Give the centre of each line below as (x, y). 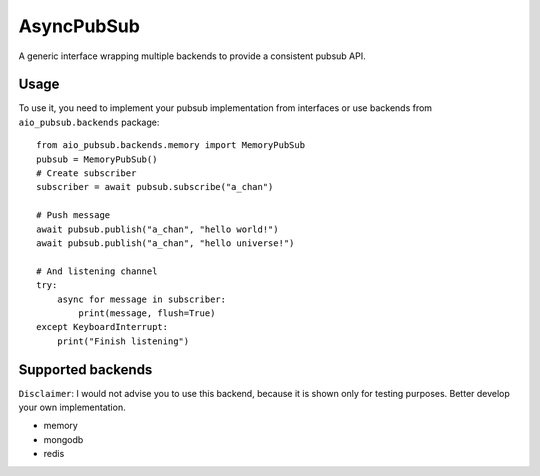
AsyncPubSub (79, 26)
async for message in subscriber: (141, 299)
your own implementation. (72, 407)
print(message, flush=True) (147, 313)
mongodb (63, 439)
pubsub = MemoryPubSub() (97, 159)
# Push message (73, 215)
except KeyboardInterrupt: (102, 327)
